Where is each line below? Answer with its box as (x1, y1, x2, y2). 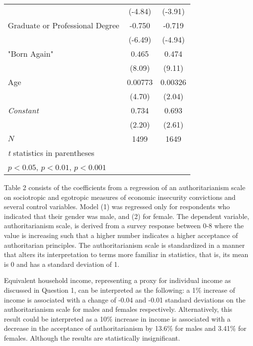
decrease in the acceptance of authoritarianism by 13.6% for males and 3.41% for (4, 323, 247, 333)
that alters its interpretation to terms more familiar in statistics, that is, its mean (4, 249, 249, 259)
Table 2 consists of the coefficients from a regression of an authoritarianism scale (4, 182, 246, 192)
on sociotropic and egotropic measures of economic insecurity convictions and (4, 192, 236, 202)
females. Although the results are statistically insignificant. (4, 332, 180, 343)
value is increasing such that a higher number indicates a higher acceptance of (4, 230, 238, 240)
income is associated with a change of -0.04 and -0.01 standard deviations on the (4, 294, 246, 304)
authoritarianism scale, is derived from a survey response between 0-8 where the (4, 220, 244, 231)
